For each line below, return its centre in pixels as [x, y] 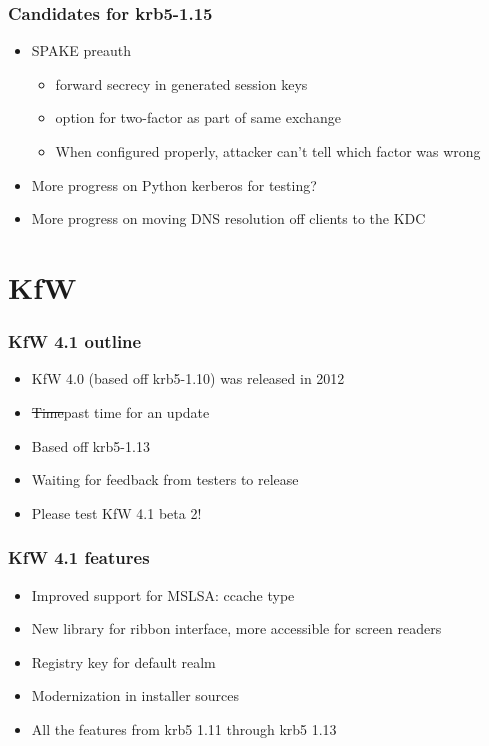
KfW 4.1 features [79, 557]
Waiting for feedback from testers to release [165, 479]
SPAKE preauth [81, 50]
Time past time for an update [120, 411]
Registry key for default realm [123, 661]
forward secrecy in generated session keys [181, 83]
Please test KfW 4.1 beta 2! [116, 512]
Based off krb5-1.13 [90, 445]
